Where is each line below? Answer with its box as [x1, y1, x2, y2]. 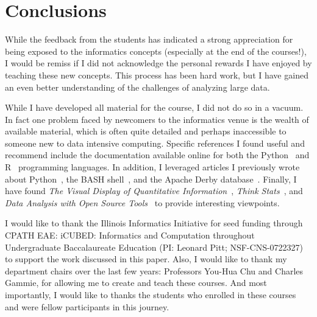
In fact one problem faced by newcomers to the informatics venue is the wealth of [5, 113, 309, 125]
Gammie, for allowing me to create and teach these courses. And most [5, 276, 267, 289]
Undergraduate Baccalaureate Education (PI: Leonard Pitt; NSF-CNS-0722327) [5, 240, 304, 253]
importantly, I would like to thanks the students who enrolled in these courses [5, 288, 296, 301]
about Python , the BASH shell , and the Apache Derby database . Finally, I [5, 172, 297, 185]
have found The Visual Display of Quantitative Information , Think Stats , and [5, 184, 303, 197]
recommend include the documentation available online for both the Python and [5, 148, 310, 161]
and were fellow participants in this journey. [5, 300, 169, 313]
